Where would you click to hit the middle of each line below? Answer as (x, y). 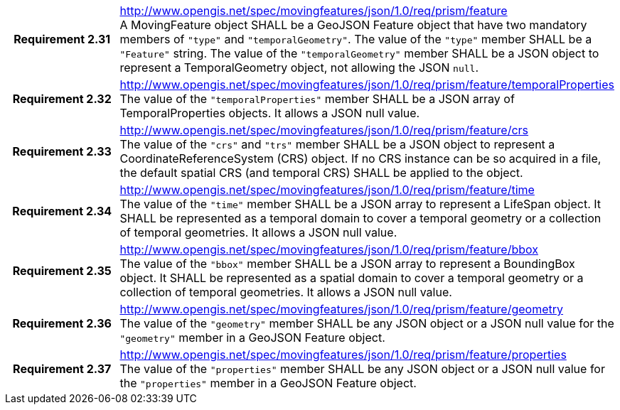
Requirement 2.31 (62, 39)
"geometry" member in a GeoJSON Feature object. (252, 338)
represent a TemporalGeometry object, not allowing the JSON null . (299, 68)
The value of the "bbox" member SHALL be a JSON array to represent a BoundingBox (347, 264)
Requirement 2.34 (62, 211)
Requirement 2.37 (62, 369)
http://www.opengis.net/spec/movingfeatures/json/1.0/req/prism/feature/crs (324, 130)
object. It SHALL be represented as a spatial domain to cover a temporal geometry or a (352, 278)
